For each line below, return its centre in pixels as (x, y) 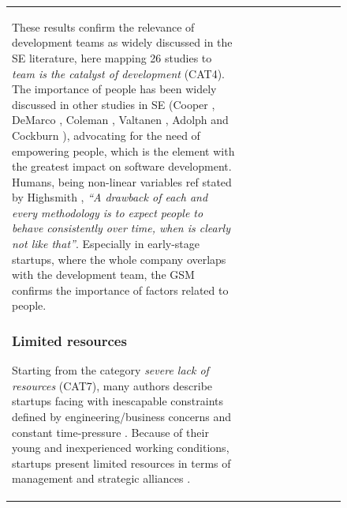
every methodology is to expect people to (108, 212)
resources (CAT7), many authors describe (112, 385)
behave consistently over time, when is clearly (121, 228)
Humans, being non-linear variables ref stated (122, 181)
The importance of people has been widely (114, 89)
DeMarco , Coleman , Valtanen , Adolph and (120, 120)
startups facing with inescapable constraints (118, 401)
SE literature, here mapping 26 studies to (112, 57)
